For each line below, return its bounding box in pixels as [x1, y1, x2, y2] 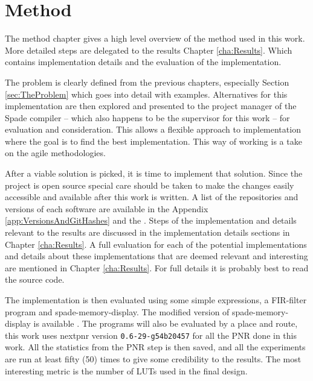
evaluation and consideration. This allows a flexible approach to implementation [5, 123, 301, 136]
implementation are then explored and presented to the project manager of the [5, 99, 297, 112]
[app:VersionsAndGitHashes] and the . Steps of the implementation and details [5, 214, 297, 227]
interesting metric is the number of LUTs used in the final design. [5, 364, 248, 377]
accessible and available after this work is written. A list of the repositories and [5, 190, 298, 203]
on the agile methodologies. [5, 146, 106, 159]
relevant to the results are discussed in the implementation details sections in [5, 226, 290, 239]
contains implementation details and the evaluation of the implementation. [5, 55, 282, 68]
